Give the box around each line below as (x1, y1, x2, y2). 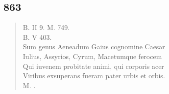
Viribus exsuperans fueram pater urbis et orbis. (23, 70, 165, 81)
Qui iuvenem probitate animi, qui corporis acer (23, 61, 164, 71)
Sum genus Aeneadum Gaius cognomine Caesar (23, 41, 165, 52)
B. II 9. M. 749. (23, 22, 70, 32)
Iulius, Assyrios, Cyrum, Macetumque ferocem (23, 51, 162, 61)
